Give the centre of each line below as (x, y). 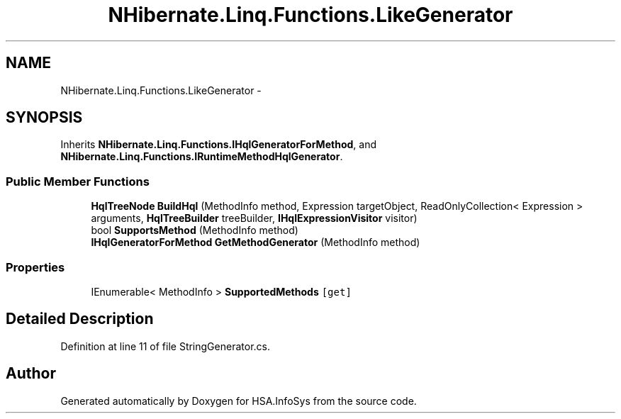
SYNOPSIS (44, 118)
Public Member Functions (78, 181)
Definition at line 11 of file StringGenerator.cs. (165, 346)
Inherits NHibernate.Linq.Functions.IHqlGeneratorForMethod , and (218, 145)
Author (31, 374)
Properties (35, 267)
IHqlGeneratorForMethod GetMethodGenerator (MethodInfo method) (256, 242)
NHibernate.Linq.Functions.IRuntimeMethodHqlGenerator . (202, 157)
